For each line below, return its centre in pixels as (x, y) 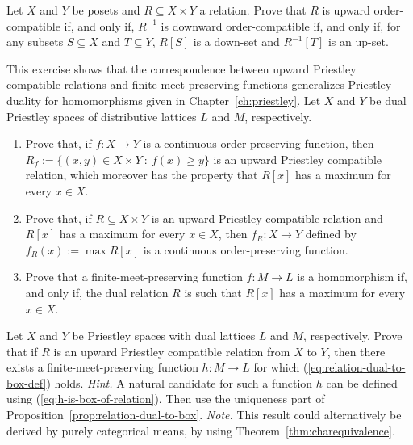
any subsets (35, 42)
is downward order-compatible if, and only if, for (281, 25)
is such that (213, 292)
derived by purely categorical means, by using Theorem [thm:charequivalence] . (201, 430)
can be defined (362, 382)
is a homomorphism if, (352, 277)
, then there (356, 351)
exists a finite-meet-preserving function (102, 367)
